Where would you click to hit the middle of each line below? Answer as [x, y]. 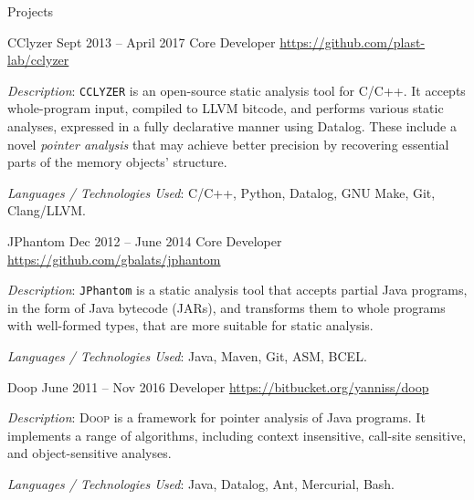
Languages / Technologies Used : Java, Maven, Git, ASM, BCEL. [187, 356]
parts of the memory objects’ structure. [117, 162]
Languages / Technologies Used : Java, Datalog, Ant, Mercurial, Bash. [201, 484]
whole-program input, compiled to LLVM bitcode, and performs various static [226, 108]
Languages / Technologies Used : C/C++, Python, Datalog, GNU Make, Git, [221, 192]
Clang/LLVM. [47, 210]
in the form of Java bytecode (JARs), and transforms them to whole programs [226, 307]
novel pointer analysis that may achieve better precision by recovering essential [228, 144]
